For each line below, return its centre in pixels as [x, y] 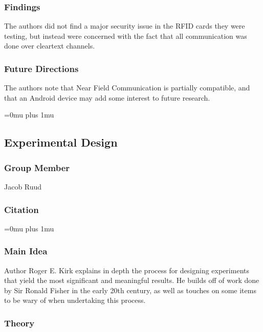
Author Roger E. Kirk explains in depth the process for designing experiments [127, 270]
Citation [21, 209]
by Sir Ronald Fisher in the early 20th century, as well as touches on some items [130, 290]
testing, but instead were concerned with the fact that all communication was [126, 35]
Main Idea [26, 251]
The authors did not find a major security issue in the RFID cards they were [125, 26]
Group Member [37, 167]
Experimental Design [61, 142]
